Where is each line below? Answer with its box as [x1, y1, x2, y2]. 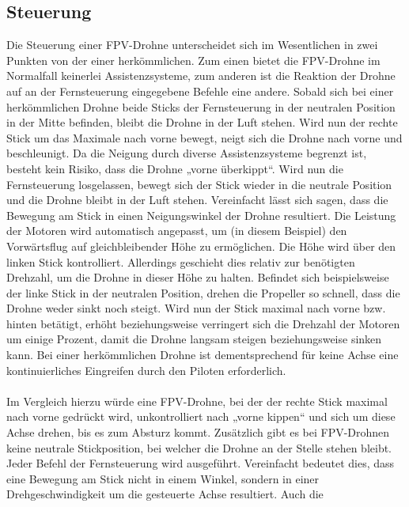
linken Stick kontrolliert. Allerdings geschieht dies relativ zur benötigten [6, 253, 355, 270]
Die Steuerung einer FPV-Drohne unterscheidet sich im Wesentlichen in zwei [6, 36, 378, 53]
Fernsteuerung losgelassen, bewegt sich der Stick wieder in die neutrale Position [6, 176, 392, 192]
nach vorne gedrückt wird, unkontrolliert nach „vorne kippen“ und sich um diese [6, 408, 396, 425]
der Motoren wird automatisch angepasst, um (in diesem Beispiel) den [6, 222, 347, 239]
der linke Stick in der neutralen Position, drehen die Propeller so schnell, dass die [6, 284, 400, 301]
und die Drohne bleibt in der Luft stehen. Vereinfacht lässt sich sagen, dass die [6, 191, 388, 208]
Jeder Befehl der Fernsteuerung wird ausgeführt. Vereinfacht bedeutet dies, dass [6, 455, 395, 471]
